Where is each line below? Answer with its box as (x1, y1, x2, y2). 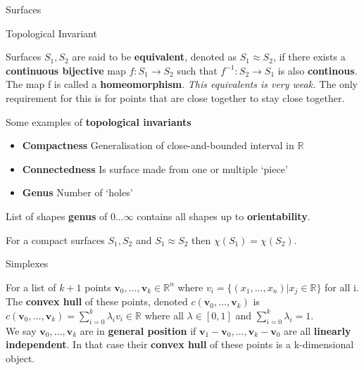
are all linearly (284, 323, 351, 338)
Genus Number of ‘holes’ (22, 185, 133, 200)
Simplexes (6, 256, 49, 271)
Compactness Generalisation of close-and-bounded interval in (22, 138, 294, 153)
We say (6, 323, 37, 338)
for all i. (325, 279, 359, 294)
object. (6, 350, 35, 365)
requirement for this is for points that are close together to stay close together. (6, 90, 345, 105)
